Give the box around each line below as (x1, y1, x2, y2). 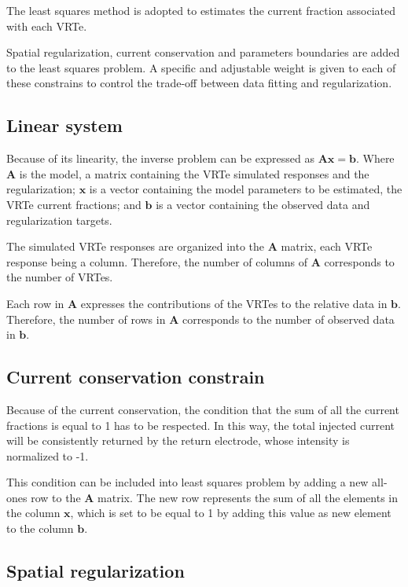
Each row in (6, 295, 64, 311)
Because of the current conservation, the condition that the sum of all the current (6, 401, 399, 417)
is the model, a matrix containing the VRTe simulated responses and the (19, 165, 369, 182)
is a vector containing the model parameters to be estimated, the (89, 181, 402, 197)
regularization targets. (6, 211, 112, 228)
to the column (6, 520, 74, 537)
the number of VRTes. (6, 269, 113, 285)
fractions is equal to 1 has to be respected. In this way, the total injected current (6, 416, 395, 433)
